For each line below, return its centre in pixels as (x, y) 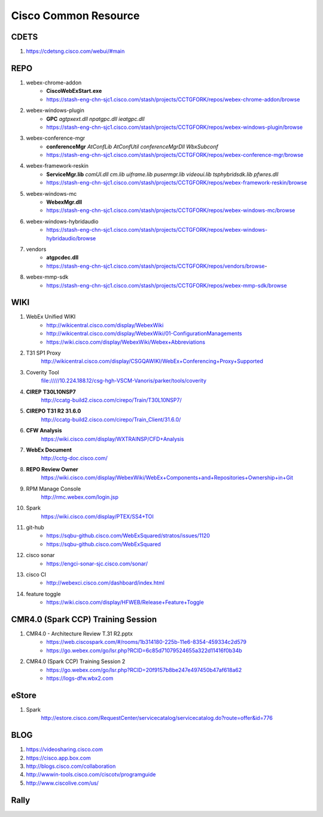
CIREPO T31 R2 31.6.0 (54, 411)
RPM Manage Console (54, 489)
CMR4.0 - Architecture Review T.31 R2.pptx (79, 634)
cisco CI (36, 574)
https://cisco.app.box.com (58, 758)
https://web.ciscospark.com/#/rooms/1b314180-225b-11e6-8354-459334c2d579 (146, 642)
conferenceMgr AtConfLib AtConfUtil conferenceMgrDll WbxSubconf (132, 146)
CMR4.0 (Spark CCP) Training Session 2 (76, 661)
